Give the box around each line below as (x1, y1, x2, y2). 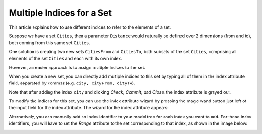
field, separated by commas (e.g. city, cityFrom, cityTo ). (9, 80, 135, 86)
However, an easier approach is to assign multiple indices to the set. (9, 65, 146, 70)
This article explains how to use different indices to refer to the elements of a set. (9, 24, 171, 30)
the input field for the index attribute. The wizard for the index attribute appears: (9, 105, 169, 111)
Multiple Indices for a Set (9, 7, 112, 18)
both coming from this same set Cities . (9, 40, 91, 46)
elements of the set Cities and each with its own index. (9, 56, 122, 62)
